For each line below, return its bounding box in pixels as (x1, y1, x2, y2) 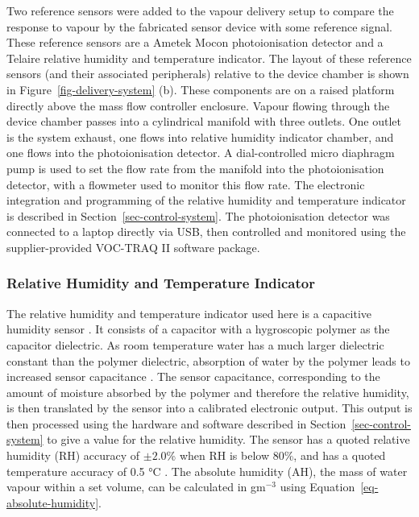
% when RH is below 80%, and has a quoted (166, 447, 386, 464)
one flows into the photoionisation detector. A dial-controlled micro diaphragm (6, 144, 395, 161)
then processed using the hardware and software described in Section (6, 415, 346, 432)
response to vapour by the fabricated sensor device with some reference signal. (6, 18, 392, 35)
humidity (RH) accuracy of (6, 447, 140, 464)
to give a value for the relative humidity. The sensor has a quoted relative (47, 431, 410, 448)
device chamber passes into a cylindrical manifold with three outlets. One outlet (6, 113, 402, 130)
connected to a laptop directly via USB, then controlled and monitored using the (6, 223, 406, 240)
